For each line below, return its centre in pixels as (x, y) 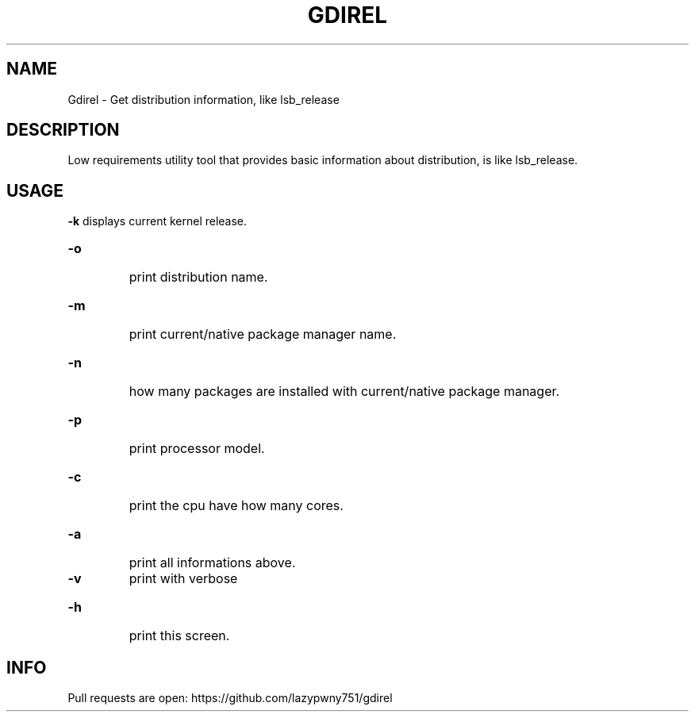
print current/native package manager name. (263, 334)
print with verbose (183, 579)
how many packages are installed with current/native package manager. (344, 392)
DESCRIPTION (63, 130)
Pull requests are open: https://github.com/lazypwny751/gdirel (230, 698)
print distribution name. (198, 277)
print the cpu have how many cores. (236, 506)
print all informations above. (212, 563)
